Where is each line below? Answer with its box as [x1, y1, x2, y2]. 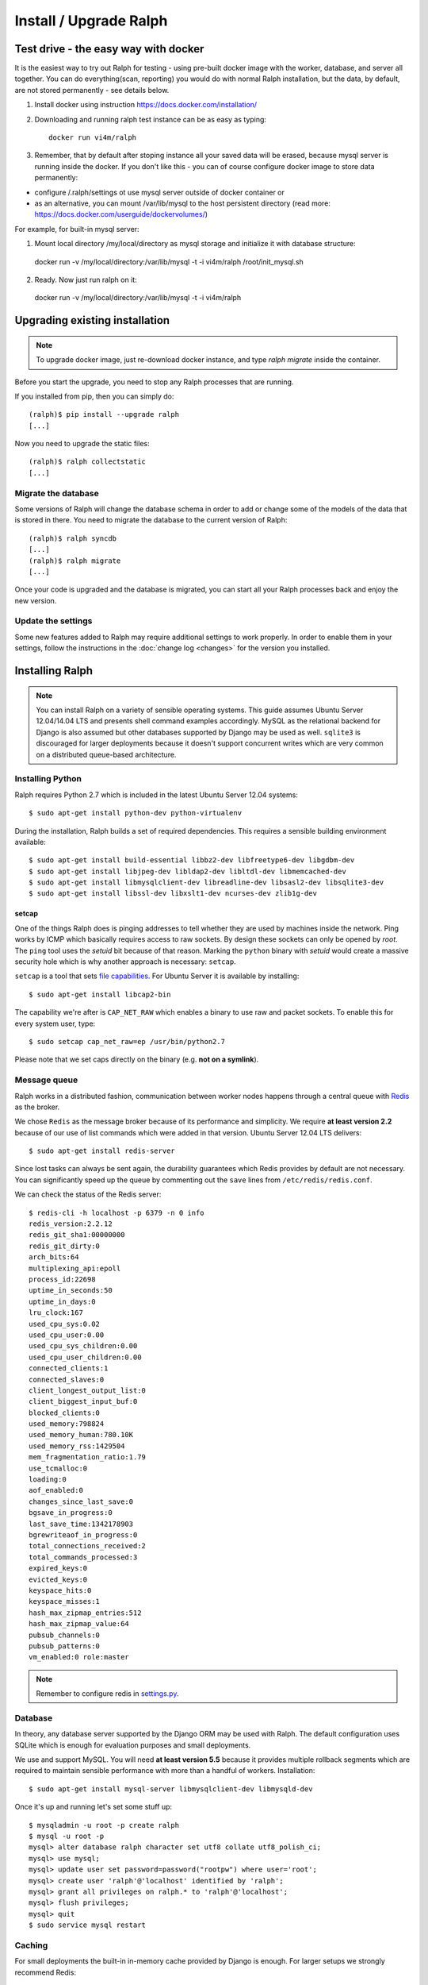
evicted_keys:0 [29, 1575, 88, 1584]
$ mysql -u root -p [29, 1831, 105, 1840]
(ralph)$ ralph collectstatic [29, 457, 147, 466]
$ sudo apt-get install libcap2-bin [29, 989, 171, 999]
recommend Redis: [14, 1968, 77, 1977]
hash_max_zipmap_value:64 [29, 1620, 130, 1628]
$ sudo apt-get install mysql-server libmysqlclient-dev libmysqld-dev [29, 1784, 313, 1794]
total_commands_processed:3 [29, 1552, 138, 1562]
